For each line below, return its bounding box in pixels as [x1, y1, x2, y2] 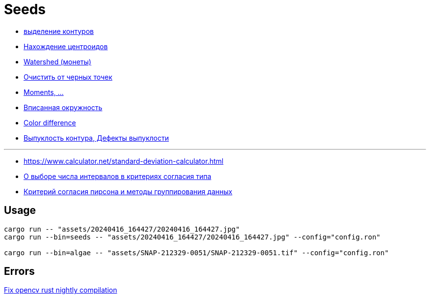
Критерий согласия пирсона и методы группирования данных [24, 187, 233, 196]
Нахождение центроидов [24, 42, 108, 51]
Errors [4, 265, 35, 278]
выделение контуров [24, 27, 94, 35]
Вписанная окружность [24, 103, 103, 112]
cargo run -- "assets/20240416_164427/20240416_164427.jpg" [4, 225, 240, 233]
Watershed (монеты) [24, 57, 91, 66]
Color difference [24, 118, 76, 127]
